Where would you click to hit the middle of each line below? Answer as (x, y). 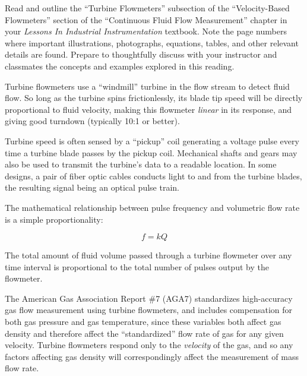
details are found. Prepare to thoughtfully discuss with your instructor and (141, 54)
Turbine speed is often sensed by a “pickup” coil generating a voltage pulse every (152, 140)
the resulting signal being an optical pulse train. (92, 187)
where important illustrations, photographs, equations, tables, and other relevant (152, 42)
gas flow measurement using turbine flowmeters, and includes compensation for (148, 310)
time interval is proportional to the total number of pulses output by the (137, 266)
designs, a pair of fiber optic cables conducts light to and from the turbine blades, (153, 176)
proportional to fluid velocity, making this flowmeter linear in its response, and (148, 109)
